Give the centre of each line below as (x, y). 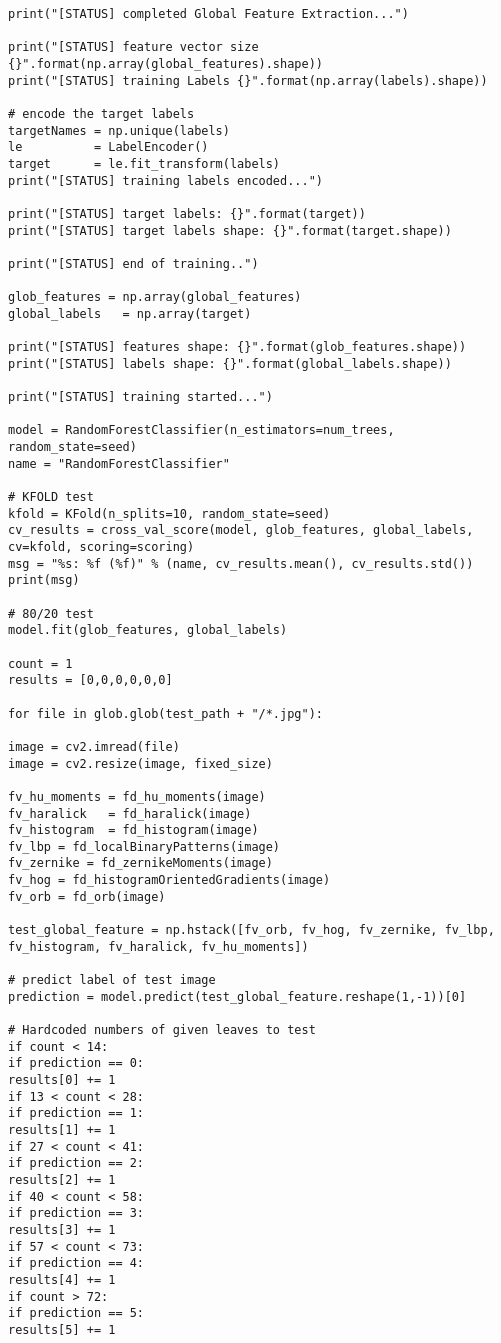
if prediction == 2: (76, 1163)
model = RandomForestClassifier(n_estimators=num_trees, (201, 430)
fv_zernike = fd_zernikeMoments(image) (140, 863)
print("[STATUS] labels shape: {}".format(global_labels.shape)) (230, 363)
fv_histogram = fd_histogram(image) (133, 830)
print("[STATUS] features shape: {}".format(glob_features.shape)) (237, 347)
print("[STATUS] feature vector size (133, 47)
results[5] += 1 (62, 1329)
